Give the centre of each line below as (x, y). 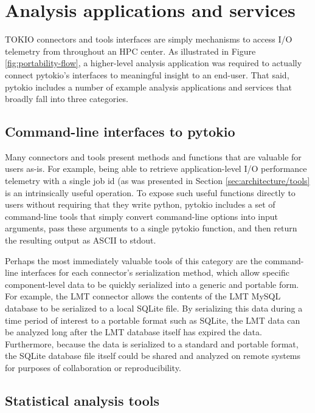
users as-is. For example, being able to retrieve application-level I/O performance (156, 169)
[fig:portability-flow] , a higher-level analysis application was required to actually (154, 63)
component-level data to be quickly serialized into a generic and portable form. (152, 284)
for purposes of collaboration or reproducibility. (93, 367)
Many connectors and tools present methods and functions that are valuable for (153, 156)
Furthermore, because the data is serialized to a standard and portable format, (152, 343)
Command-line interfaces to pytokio (120, 131)
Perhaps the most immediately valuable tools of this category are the (133, 260)
